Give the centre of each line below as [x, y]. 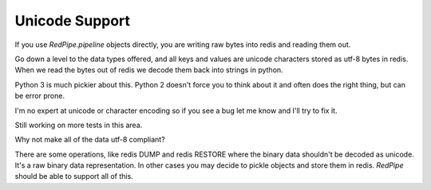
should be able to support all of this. [74, 176]
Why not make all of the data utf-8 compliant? [90, 140]
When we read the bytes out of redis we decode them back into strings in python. [149, 70]
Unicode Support [73, 21]
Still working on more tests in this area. [79, 125]
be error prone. [40, 96]
